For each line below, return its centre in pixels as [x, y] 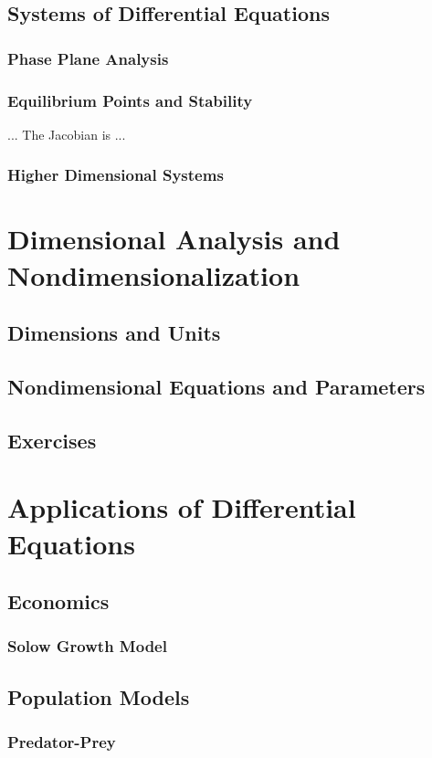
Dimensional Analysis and [174, 239]
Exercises [52, 440]
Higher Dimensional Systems [116, 175]
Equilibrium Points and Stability [130, 100]
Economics [58, 601]
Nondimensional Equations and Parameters [216, 387]
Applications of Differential [182, 507]
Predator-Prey [62, 742]
